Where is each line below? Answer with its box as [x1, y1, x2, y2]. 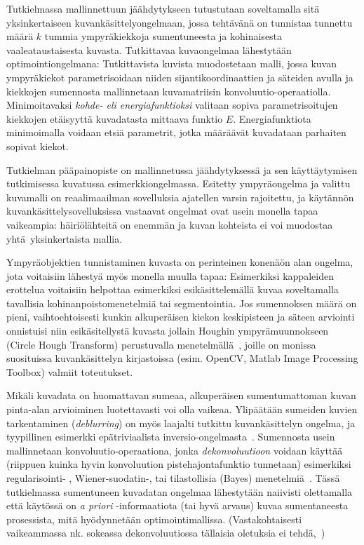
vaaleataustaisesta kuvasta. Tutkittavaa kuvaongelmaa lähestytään [6, 42, 292, 57]
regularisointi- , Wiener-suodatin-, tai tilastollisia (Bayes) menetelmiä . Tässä [6, 471, 340, 485]
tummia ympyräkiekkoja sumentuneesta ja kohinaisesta [44, 29, 283, 43]
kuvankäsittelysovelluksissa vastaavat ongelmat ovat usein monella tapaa [6, 203, 318, 218]
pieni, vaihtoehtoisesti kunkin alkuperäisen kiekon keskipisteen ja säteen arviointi [6, 309, 355, 324]
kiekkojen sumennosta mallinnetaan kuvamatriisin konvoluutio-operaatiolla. [6, 83, 331, 98]
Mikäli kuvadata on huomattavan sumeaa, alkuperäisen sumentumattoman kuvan [6, 388, 356, 403]
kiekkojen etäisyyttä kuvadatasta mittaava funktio [6, 111, 223, 126]
